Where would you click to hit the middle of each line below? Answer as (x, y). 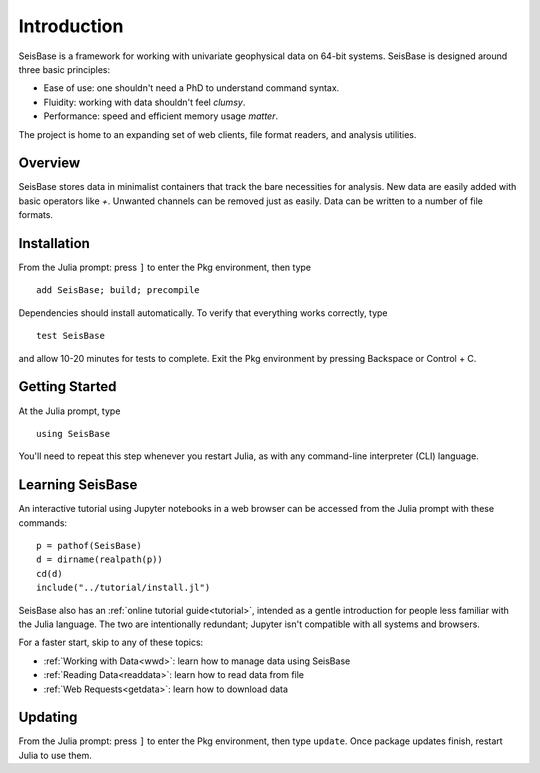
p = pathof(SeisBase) (89, 546)
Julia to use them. (55, 755)
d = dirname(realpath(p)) (100, 559)
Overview (49, 163)
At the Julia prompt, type (69, 411)
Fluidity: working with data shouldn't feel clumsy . (144, 102)
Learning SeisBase (78, 485)
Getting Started (67, 386)
